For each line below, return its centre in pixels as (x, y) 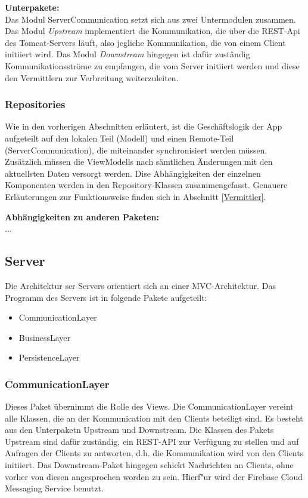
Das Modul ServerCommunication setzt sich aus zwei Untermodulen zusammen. (150, 19)
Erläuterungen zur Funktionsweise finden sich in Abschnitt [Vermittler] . (136, 196)
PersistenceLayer (49, 357)
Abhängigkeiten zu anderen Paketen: (82, 216)
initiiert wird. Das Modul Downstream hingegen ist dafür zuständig (127, 54)
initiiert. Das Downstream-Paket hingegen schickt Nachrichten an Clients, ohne (149, 465)
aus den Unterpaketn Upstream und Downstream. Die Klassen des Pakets (139, 430)
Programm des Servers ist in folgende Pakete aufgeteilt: (106, 297)
